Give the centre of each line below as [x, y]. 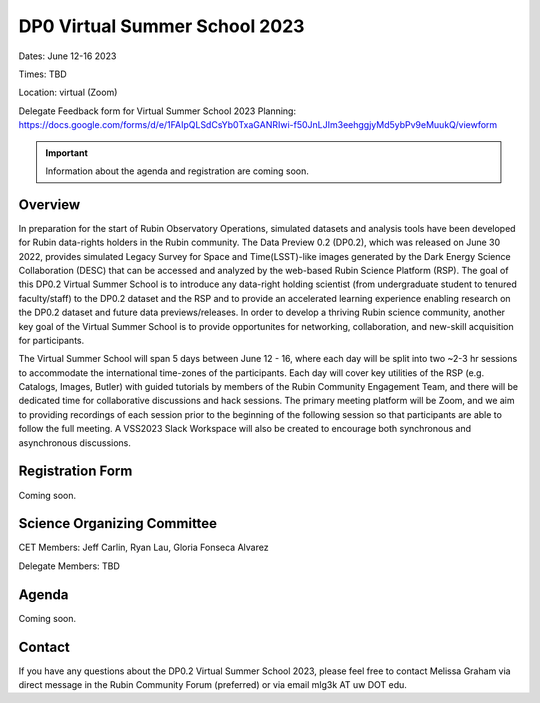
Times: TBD [42, 74]
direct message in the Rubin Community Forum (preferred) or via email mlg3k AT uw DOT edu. [212, 685]
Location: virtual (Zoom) [68, 92]
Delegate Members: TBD [69, 566]
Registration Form [75, 471]
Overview [49, 204]
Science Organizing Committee [118, 523]
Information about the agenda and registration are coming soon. [177, 171]
